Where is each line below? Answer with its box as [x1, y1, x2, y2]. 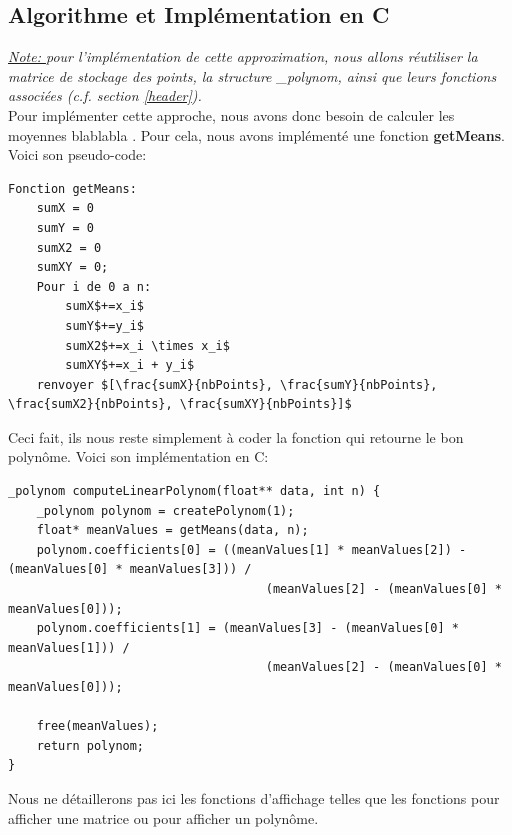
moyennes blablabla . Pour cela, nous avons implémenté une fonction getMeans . [8, 124, 505, 145]
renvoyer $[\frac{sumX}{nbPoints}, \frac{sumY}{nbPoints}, [36, 377, 438, 392]
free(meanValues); [36, 719, 159, 734]
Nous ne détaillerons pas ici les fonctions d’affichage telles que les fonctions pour [8, 787, 500, 808]
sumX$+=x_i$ [65, 299, 145, 314]
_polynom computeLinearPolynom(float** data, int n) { [8, 484, 381, 499]
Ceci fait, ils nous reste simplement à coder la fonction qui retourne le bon [8, 426, 464, 447]
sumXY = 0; [36, 260, 109, 275]
